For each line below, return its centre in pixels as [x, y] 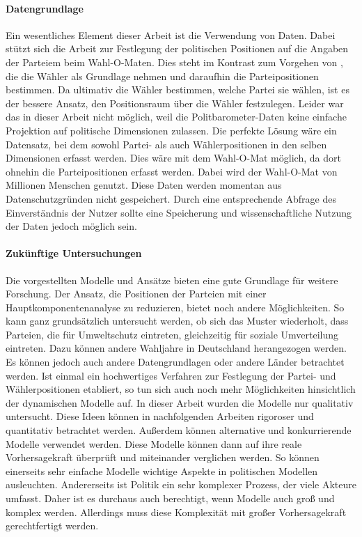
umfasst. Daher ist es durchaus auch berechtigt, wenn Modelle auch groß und [170, 498]
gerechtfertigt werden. [52, 526]
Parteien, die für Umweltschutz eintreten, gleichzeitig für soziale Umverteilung [172, 334]
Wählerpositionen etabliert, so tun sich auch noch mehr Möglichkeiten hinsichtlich [181, 389]
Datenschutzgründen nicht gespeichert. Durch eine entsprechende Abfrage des [171, 198]
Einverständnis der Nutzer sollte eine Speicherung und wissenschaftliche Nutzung [179, 212]
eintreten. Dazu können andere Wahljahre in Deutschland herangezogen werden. [176, 348]
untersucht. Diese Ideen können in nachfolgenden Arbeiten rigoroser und [160, 416]
